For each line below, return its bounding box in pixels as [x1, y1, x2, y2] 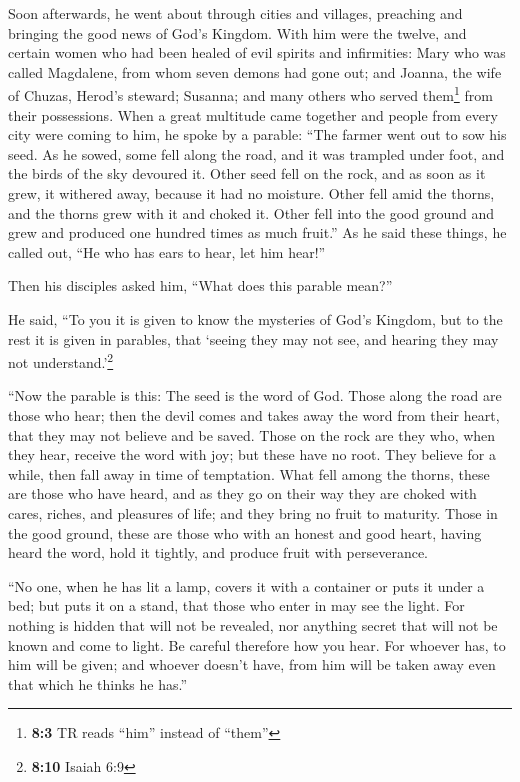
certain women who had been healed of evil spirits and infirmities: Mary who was [8, 42, 506, 63]
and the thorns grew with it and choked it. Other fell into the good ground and [8, 202, 495, 223]
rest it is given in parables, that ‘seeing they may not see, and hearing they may [8, 328, 499, 349]
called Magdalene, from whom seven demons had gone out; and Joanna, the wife [8, 61, 502, 82]
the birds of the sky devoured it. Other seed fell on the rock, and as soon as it [8, 163, 486, 184]
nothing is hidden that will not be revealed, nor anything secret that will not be [8, 614, 498, 635]
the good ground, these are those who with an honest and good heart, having [8, 522, 482, 543]
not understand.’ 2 [8, 349, 114, 372]
